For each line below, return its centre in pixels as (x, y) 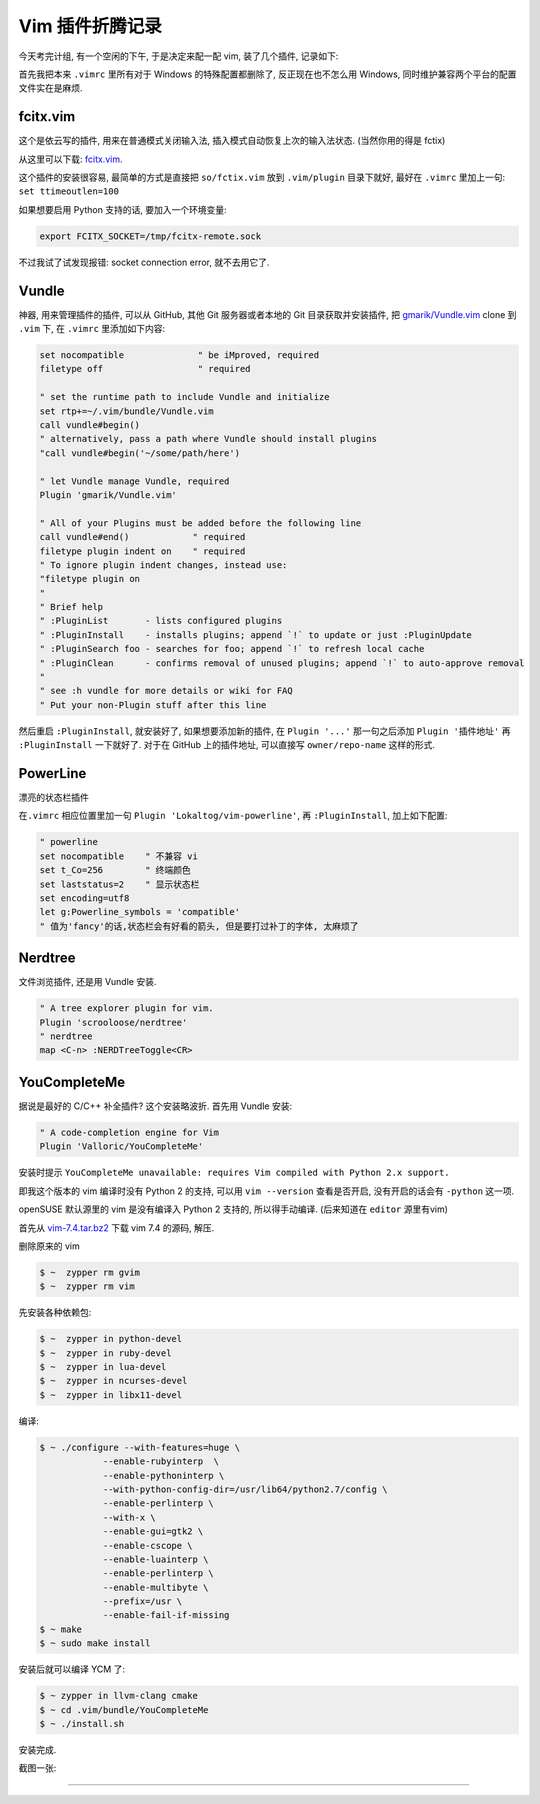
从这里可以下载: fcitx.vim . (70, 159)
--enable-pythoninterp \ (163, 1475)
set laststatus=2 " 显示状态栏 (119, 884)
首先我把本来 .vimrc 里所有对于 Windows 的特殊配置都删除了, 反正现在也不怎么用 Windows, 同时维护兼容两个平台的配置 (267, 74)
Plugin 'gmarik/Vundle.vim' (108, 494)
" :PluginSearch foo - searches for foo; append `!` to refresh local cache (232, 649)
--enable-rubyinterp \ (161, 1461)
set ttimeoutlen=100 (69, 191)
